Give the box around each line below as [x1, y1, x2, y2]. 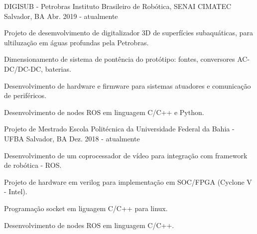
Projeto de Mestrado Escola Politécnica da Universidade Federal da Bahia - [4, 123, 235, 134]
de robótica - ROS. [4, 160, 62, 170]
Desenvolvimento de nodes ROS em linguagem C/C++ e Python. [4, 107, 204, 117]
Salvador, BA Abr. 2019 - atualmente [4, 10, 118, 21]
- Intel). [4, 186, 27, 197]
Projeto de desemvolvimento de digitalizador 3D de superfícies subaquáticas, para [4, 27, 253, 38]
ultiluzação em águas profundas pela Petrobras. [4, 37, 149, 47]
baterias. [45, 63, 71, 74]
